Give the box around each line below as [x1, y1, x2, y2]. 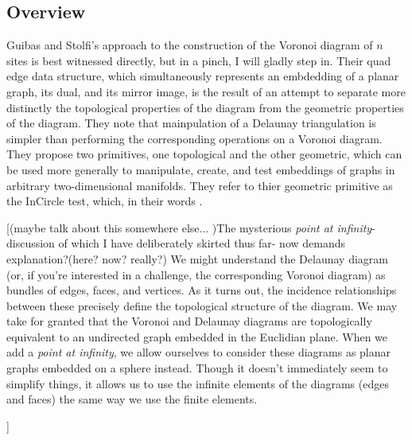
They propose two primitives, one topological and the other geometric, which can [6, 146, 402, 162]
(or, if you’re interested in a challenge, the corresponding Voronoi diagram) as [6, 266, 386, 282]
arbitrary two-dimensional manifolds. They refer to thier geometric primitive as [6, 177, 393, 193]
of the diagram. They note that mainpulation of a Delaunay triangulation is [6, 115, 376, 131]
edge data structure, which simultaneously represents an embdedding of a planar [6, 68, 399, 84]
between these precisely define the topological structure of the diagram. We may [6, 297, 398, 313]
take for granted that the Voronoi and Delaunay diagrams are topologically [6, 313, 372, 329]
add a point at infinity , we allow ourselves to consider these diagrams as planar [6, 344, 391, 360]
